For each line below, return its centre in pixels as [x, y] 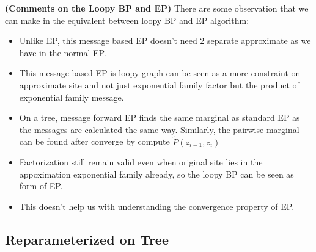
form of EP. [41, 186]
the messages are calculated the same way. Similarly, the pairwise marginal [159, 129]
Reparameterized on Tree [87, 239]
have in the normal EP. [63, 52]
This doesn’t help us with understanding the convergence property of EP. [157, 206]
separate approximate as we [259, 41]
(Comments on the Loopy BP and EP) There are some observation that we [157, 8]
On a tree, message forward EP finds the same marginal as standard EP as [160, 117]
